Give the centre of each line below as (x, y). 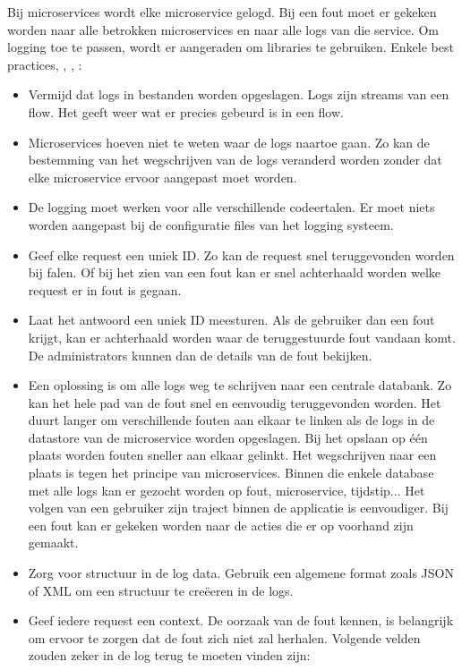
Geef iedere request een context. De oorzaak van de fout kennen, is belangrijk (241, 620)
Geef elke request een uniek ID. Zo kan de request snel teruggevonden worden (241, 254)
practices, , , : (45, 64)
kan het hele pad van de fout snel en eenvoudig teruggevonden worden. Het (235, 402)
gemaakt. (53, 543)
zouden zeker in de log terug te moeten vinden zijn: (169, 655)
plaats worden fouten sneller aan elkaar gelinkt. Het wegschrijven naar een (232, 455)
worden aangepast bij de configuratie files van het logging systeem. (211, 224)
